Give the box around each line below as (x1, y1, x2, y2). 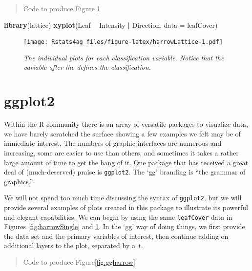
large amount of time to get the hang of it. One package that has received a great (4, 157, 248, 167)
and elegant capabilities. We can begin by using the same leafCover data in (4, 212, 232, 222)
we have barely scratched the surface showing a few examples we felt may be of (4, 128, 241, 138)
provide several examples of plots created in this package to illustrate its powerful (4, 202, 248, 213)
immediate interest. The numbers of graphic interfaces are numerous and (4, 138, 222, 148)
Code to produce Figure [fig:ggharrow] (23, 257, 135, 267)
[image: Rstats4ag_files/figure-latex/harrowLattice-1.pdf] (23, 39, 223, 46)
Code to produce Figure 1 (23, 3, 101, 13)
